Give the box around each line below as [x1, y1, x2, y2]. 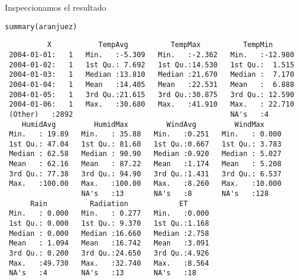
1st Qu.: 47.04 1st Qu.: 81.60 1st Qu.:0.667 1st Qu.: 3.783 [9, 139, 282, 148]
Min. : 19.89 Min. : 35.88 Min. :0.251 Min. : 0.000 [9, 130, 282, 139]
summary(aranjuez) [5, 22, 77, 31]
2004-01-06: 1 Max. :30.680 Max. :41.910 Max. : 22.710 [9, 100, 294, 109]
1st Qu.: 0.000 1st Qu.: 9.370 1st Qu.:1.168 [9, 219, 209, 228]
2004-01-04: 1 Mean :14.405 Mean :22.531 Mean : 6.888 [9, 80, 294, 89]
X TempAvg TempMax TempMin [47, 41, 273, 49]
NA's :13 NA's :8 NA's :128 [81, 189, 269, 198]
